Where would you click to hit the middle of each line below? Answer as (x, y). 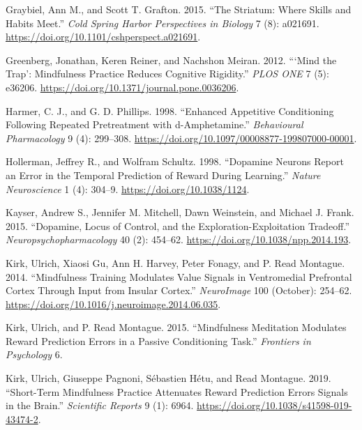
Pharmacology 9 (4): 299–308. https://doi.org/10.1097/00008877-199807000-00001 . (181, 138)
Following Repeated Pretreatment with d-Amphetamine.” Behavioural (154, 124)
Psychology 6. (34, 354)
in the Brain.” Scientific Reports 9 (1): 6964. (100, 405)
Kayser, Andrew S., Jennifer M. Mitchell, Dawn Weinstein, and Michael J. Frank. (180, 212)
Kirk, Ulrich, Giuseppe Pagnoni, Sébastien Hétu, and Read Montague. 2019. (168, 378)
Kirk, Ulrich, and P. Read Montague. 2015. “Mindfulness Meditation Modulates (176, 327)
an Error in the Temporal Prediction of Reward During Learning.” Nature (163, 175)
